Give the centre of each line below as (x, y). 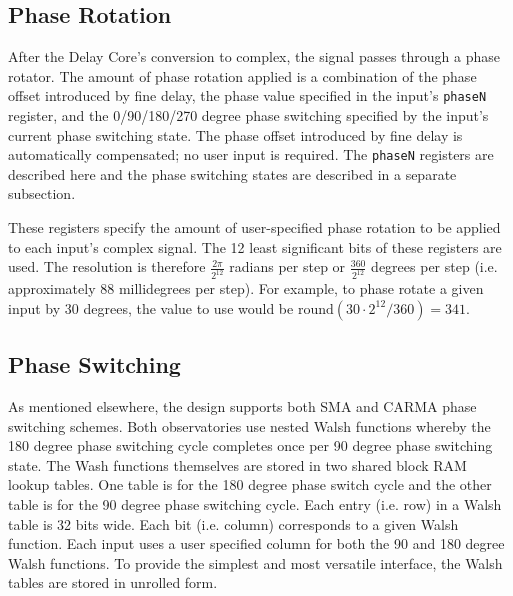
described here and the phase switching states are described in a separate (232, 173)
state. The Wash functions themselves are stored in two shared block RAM (237, 464)
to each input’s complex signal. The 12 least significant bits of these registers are (255, 246)
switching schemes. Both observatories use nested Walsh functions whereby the (249, 425)
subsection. (42, 193)
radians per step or (287, 266)
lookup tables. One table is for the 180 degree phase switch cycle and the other (250, 484)
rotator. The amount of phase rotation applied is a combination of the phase (242, 75)
